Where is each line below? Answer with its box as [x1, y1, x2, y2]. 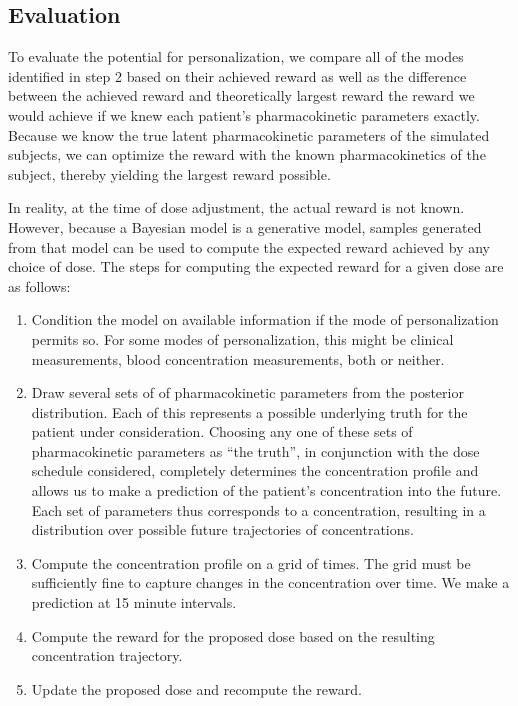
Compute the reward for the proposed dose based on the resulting [31, 625, 435, 646]
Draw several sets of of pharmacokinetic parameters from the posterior [31, 382, 464, 403]
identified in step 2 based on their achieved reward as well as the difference [8, 65, 467, 86]
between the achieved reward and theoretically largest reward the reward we [8, 85, 475, 106]
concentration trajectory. [31, 645, 183, 666]
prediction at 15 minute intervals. [31, 592, 237, 613]
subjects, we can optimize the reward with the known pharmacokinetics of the [8, 144, 486, 165]
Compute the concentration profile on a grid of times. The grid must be [31, 552, 471, 573]
